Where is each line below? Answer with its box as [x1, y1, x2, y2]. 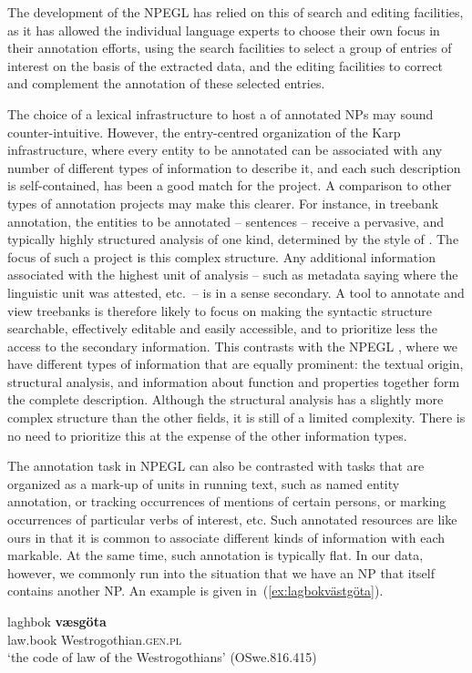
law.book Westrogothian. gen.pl [7, 629, 181, 648]
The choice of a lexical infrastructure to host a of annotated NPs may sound [7, 104, 434, 123]
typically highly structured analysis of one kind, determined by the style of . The [7, 229, 459, 249]
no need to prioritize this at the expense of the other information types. [7, 425, 407, 444]
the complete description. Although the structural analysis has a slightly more [7, 390, 444, 409]
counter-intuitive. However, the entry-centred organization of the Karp [7, 122, 401, 141]
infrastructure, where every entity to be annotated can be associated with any [7, 140, 443, 159]
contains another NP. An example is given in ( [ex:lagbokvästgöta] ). [7, 581, 384, 600]
